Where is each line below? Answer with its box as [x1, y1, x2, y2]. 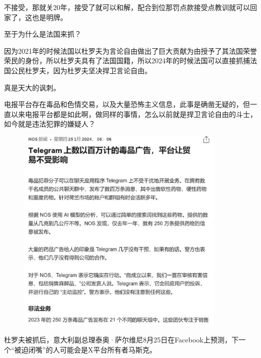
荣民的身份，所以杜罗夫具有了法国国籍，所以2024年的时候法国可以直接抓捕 [4, 55, 250, 66]
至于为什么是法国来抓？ [4, 29, 81, 39]
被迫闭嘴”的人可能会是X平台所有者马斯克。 [14, 344, 157, 355]
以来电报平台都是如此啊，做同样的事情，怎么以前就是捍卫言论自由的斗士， [11, 108, 257, 119]
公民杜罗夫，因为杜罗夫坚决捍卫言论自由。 [11, 65, 152, 75]
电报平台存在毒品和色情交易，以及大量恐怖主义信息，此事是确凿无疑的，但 [4, 99, 250, 109]
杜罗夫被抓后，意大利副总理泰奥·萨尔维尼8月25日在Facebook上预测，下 [4, 334, 239, 345]
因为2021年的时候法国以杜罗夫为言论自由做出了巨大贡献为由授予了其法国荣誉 [4, 45, 257, 56]
